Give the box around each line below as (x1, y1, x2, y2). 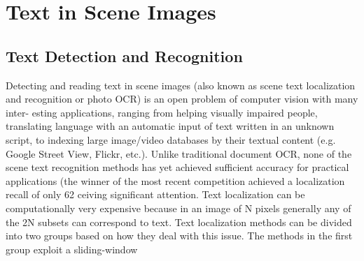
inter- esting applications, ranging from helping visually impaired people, (6, 105, 318, 119)
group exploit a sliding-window (6, 241, 138, 256)
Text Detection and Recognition (6, 45, 243, 66)
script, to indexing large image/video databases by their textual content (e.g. (6, 132, 336, 147)
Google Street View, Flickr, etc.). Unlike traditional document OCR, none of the (6, 146, 352, 161)
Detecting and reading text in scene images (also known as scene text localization (6, 77, 356, 92)
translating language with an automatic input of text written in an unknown (6, 119, 335, 133)
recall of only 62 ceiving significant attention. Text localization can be (6, 187, 305, 202)
